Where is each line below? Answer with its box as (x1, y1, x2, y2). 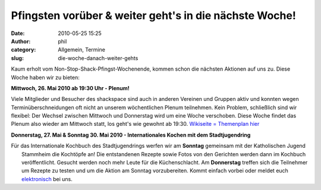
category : (11, 46, 36, 53)
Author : (11, 37, 31, 45)
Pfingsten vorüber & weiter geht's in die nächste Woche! (11, 9, 297, 22)
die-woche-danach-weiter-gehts (58, 54, 139, 62)
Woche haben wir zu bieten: (11, 74, 80, 81)
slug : (11, 54, 24, 62)
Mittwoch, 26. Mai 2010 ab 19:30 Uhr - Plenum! (11, 84, 130, 91)
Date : (11, 30, 25, 37)
